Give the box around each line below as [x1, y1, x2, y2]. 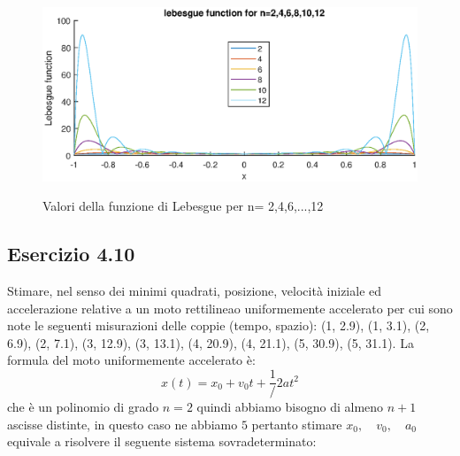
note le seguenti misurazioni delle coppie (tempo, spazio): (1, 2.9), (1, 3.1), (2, [7, 316, 430, 335]
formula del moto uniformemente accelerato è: [7, 351, 256, 369]
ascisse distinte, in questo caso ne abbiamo [7, 414, 238, 433]
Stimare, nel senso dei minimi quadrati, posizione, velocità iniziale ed [7, 282, 382, 300]
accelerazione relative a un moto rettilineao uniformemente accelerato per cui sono [7, 298, 453, 317]
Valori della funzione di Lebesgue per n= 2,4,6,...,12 [42, 197, 324, 215]
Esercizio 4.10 [7, 240, 135, 267]
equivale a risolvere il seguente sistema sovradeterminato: [7, 432, 317, 451]
